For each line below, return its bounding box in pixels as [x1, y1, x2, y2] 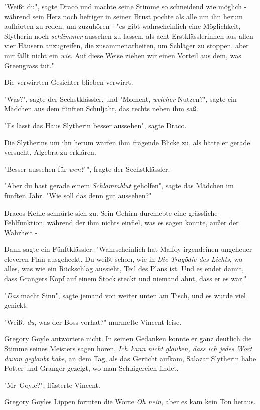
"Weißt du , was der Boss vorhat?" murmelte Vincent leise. [4, 316, 182, 327]
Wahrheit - [4, 227, 38, 237]
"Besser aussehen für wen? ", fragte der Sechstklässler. [4, 163, 170, 174]
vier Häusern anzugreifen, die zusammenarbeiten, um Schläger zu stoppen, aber [4, 40, 249, 51]
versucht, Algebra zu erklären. [4, 147, 96, 157]
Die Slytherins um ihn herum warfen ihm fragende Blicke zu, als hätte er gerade [4, 137, 250, 147]
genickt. [4, 300, 28, 310]
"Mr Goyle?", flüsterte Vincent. [4, 379, 100, 390]
